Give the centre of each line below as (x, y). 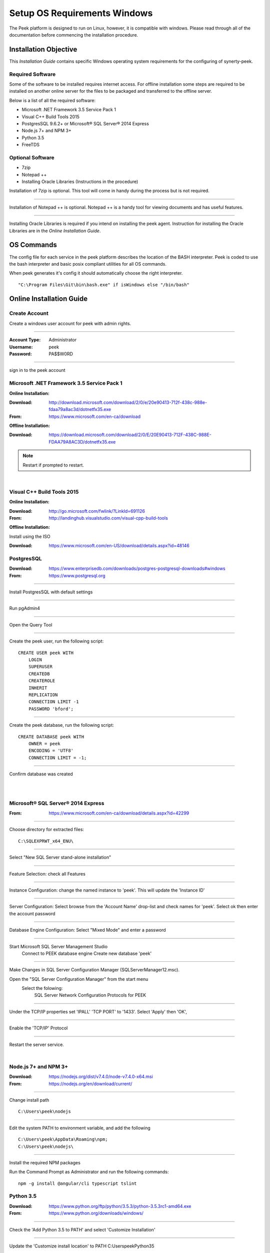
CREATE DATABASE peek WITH (51, 737)
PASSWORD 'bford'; (51, 709)
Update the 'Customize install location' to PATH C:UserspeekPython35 (82, 1246)
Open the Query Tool (31, 624)
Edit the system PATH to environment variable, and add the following (80, 1128)
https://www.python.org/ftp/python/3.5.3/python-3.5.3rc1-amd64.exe (120, 1206)
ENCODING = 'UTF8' (51, 751)
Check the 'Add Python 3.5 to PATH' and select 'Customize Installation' (82, 1229)
